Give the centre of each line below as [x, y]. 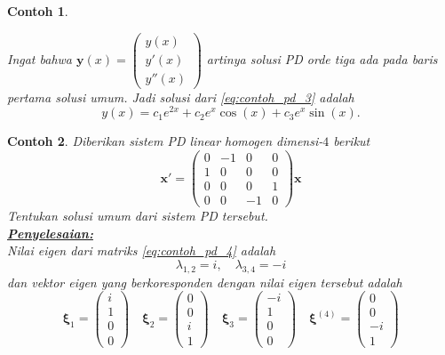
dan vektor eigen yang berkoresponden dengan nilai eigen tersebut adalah [205, 282]
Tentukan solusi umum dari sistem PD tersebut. [138, 216]
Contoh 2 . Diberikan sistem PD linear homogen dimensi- [165, 141]
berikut [352, 141]
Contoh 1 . [38, 11]
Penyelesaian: [50, 233]
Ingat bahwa [40, 58]
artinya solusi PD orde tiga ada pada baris [322, 58]
